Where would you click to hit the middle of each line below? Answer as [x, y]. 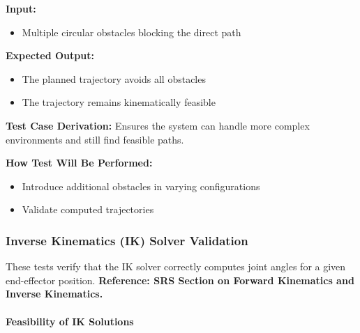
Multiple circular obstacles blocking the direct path [132, 32]
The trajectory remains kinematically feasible [119, 102]
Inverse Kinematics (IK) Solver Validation [127, 240]
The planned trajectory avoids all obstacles [114, 78]
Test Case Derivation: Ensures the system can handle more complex [158, 125]
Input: [21, 8]
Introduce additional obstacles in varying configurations [141, 186]
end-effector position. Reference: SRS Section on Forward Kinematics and [180, 280]
